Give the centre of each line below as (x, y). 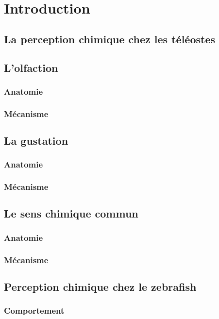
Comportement (34, 311)
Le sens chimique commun (71, 213)
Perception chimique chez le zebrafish (100, 286)
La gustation (36, 141)
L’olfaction (31, 67)
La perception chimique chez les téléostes (110, 39)
